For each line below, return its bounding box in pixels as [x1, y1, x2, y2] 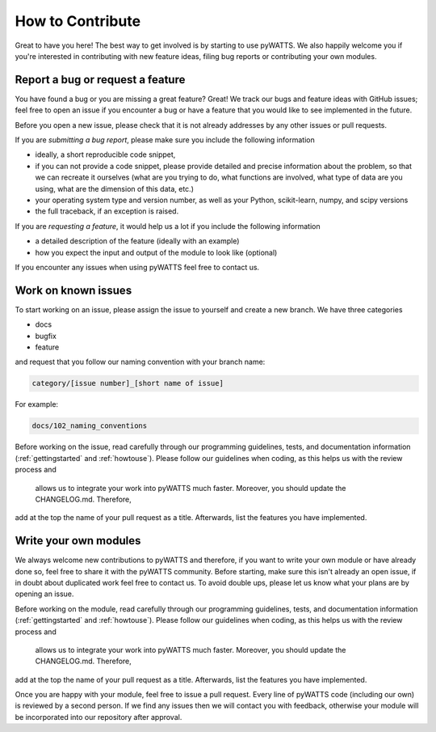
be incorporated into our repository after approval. [15, 712, 182, 721]
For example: [15, 400, 59, 409]
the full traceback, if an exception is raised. [35, 206, 179, 216]
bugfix [35, 331, 57, 341]
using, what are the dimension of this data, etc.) [35, 184, 194, 193]
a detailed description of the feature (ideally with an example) [35, 236, 240, 246]
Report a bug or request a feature [15, 73, 186, 87]
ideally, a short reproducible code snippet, [35, 150, 176, 159]
